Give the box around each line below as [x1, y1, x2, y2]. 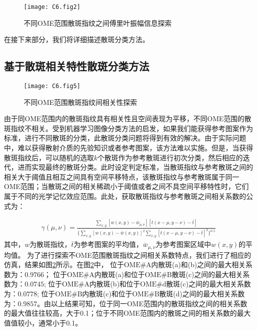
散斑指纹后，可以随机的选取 [4, 152, 94, 162]
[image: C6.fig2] [24, 3, 81, 10]
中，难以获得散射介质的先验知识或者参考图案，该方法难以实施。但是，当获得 [4, 142, 253, 153]
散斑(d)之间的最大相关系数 [159, 288, 245, 299]
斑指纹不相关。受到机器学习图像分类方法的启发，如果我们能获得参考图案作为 [4, 123, 253, 133]
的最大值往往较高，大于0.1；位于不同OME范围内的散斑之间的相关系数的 [4, 308, 237, 318]
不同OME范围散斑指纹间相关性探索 [24, 96, 137, 107]
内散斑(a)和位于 [94, 269, 145, 279]
